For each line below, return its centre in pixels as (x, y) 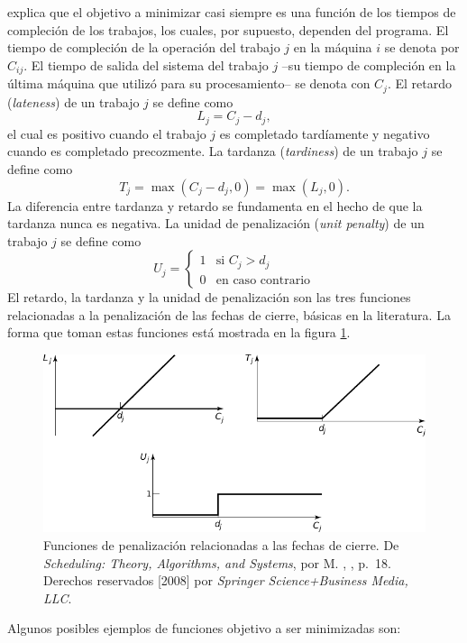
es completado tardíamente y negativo (325, 133)
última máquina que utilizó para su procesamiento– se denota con (189, 83)
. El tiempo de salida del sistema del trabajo (146, 64)
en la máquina (333, 47)
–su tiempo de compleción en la (369, 64)
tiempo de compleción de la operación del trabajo (144, 47)
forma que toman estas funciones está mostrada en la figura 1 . (179, 332)
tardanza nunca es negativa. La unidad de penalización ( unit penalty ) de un (216, 223)
